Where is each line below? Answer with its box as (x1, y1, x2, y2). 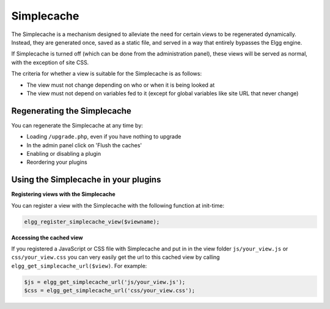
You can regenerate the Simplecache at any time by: (11, 122, 144, 129)
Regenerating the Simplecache (11, 106, 131, 116)
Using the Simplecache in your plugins (11, 175, 161, 185)
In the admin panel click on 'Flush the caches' (26, 141, 142, 149)
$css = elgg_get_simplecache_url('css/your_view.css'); (24, 287, 196, 294)
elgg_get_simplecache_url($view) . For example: (11, 262, 147, 269)
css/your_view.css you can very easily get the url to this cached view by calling (11, 253, 220, 261)
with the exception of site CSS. (11, 59, 89, 66)
